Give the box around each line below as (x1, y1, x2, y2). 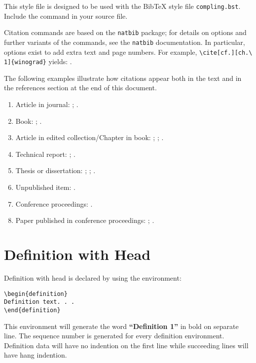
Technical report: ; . (15, 148, 75, 159)
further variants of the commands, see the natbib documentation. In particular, (4, 36, 245, 47)
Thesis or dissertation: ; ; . (15, 165, 96, 176)
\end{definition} (4, 306, 61, 314)
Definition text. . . (4, 298, 75, 306)
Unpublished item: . (15, 182, 75, 192)
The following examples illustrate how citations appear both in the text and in (4, 73, 242, 83)
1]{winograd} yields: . (4, 56, 72, 67)
